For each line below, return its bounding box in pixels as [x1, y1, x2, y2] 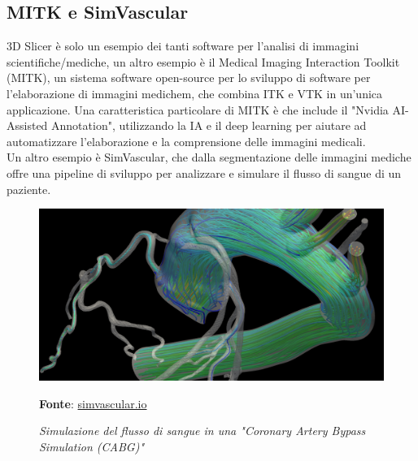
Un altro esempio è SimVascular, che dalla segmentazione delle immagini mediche [7, 149, 411, 166]
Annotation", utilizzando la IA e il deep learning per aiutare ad [51, 117, 367, 134]
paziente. [7, 180, 51, 197]
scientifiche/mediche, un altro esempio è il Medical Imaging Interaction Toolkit [7, 53, 400, 70]
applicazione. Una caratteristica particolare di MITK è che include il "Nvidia [7, 101, 389, 118]
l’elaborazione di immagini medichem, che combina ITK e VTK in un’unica [7, 84, 383, 101]
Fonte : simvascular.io [39, 394, 147, 411]
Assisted [7, 117, 48, 134]
